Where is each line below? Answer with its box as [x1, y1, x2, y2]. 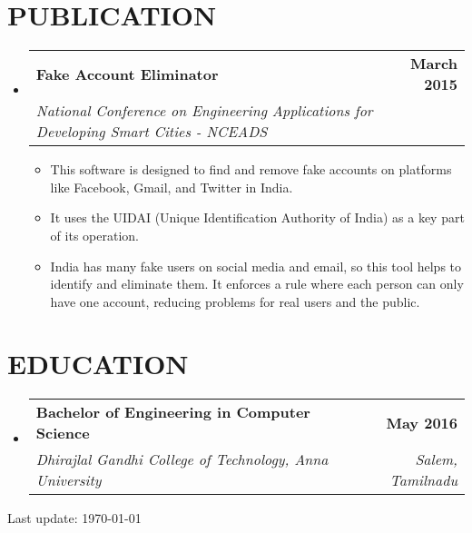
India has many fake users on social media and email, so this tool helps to [50, 256, 462, 275]
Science [35, 422, 90, 444]
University [35, 469, 102, 491]
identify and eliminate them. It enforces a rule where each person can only [50, 274, 464, 293]
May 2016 [386, 411, 457, 433]
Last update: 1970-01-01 [7, 508, 142, 528]
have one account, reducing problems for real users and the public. [50, 291, 420, 311]
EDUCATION [7, 345, 189, 382]
